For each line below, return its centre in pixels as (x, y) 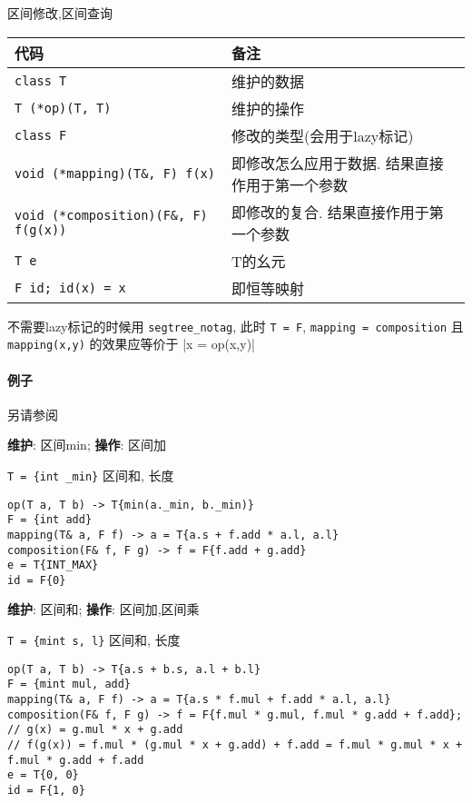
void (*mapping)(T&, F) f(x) (115, 173)
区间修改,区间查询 (60, 13)
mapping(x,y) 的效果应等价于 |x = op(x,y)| (131, 344)
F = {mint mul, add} (69, 684)
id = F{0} (37, 580)
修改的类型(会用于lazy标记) (322, 135)
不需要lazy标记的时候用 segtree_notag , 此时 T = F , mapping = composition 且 (236, 326)
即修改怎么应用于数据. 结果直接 (337, 163)
